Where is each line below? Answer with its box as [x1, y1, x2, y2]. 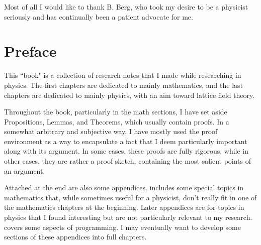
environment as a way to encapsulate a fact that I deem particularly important [4, 136, 247, 146]
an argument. [4, 165, 45, 176]
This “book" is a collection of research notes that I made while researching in [4, 70, 241, 80]
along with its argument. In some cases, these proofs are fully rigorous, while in [4, 146, 249, 156]
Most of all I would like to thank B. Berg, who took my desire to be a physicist [4, 2, 248, 12]
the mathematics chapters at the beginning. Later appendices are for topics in [4, 202, 244, 212]
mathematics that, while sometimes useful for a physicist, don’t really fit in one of [4, 192, 257, 202]
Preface [4, 41, 57, 61]
